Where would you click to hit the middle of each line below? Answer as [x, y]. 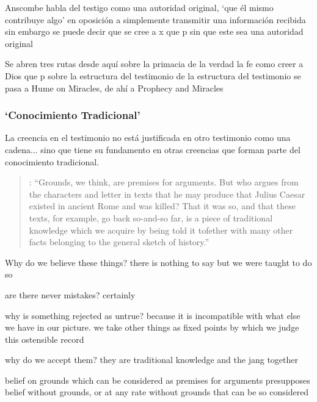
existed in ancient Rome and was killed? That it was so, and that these [162, 206]
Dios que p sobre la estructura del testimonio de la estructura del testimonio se [153, 75]
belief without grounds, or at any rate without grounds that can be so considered [157, 392]
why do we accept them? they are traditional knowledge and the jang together [151, 360]
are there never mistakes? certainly [70, 294]
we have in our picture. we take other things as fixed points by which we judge [152, 327]
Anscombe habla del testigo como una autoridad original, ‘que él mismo [139, 7]
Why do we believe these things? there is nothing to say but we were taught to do [158, 262]
